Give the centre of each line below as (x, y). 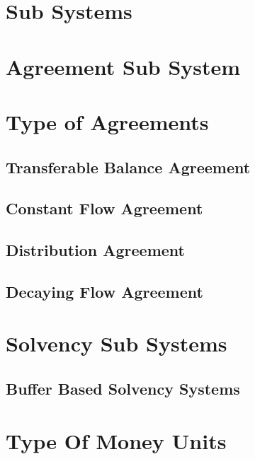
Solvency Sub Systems (117, 343)
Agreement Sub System (123, 66)
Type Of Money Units (116, 440)
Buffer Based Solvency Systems (123, 389)
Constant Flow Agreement (104, 208)
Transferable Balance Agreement (128, 167)
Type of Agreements (107, 121)
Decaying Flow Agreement (104, 291)
